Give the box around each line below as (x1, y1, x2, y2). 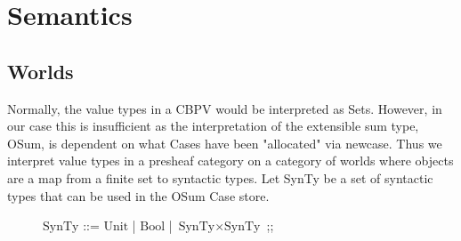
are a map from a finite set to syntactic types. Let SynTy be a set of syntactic (7, 168, 433, 187)
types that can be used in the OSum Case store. (7, 186, 270, 205)
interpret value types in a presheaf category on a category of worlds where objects (7, 151, 454, 170)
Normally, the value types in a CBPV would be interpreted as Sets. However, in (7, 99, 442, 117)
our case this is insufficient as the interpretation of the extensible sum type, (7, 116, 419, 135)
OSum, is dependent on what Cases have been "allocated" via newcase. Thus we (7, 133, 442, 152)
